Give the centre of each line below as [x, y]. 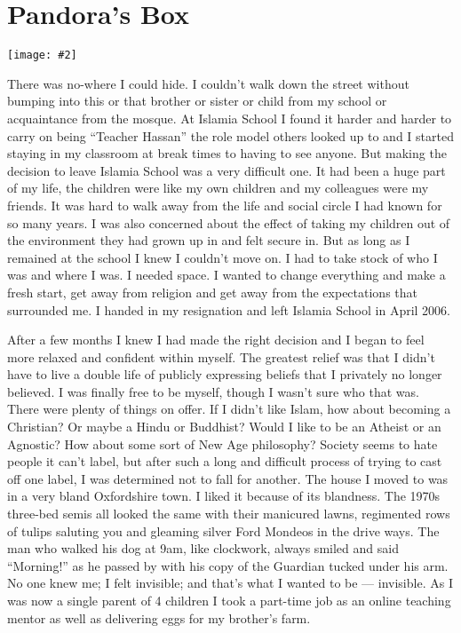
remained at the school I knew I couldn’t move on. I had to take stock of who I [223, 257]
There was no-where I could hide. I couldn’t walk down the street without [208, 83]
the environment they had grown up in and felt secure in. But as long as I [209, 240]
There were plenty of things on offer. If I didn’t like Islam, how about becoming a [229, 409]
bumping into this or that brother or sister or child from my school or [197, 101]
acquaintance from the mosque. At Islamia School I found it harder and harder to [230, 118]
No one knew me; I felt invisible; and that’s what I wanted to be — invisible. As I [230, 583]
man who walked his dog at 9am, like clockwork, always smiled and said [203, 548]
